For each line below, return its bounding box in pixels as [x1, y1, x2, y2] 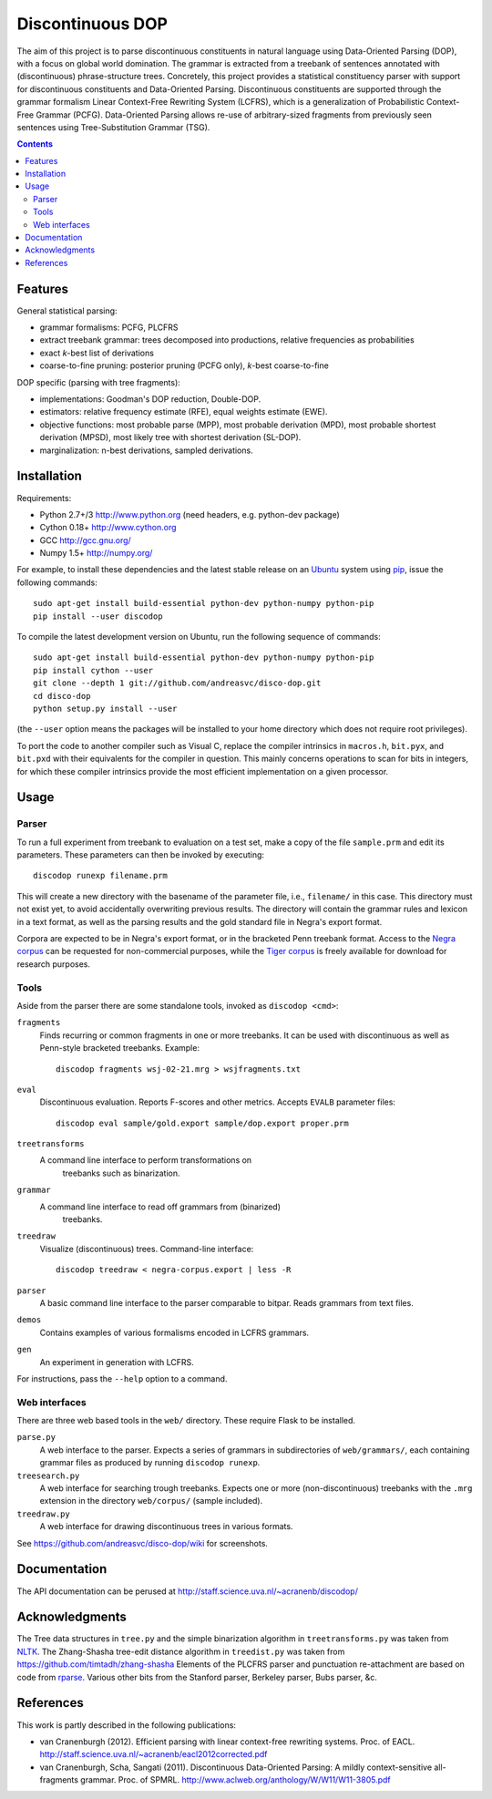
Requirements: [16, 492, 72, 503]
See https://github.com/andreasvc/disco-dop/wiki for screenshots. [16, 1537, 269, 1548]
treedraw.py [16, 1508, 70, 1519]
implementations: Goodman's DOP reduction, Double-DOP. [39, 394, 261, 405]
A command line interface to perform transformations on [39, 1155, 252, 1166]
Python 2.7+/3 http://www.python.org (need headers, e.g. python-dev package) [39, 509, 341, 519]
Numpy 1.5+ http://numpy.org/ [39, 548, 153, 559]
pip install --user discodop [33, 611, 163, 622]
